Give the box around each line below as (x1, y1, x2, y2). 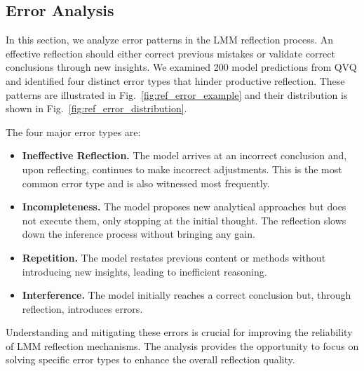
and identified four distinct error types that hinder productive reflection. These (6, 73, 345, 88)
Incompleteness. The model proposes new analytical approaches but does (22, 199, 346, 214)
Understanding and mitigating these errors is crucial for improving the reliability (6, 325, 353, 339)
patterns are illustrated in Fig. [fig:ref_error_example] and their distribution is (6, 87, 348, 102)
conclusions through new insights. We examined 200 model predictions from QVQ (6, 60, 357, 74)
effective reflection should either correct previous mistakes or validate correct (6, 46, 335, 60)
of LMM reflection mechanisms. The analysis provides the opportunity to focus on (6, 338, 359, 353)
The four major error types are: (6, 124, 141, 139)
